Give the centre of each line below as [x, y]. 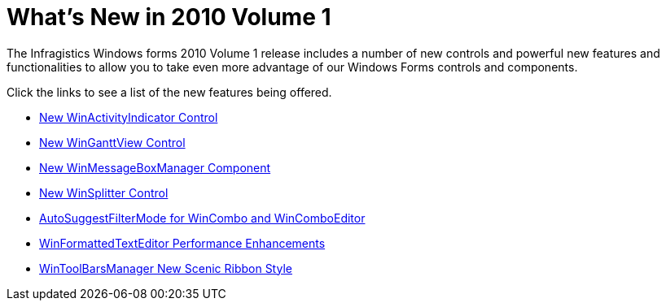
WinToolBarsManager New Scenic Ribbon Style [166, 268]
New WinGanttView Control [112, 142]
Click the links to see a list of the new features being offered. [169, 92]
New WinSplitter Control [104, 192]
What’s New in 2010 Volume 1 [169, 17]
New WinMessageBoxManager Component [155, 167]
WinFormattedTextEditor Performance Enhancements [182, 243]
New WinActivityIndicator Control [129, 117]
